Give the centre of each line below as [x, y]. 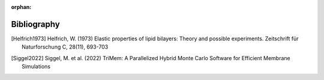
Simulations [36, 67]
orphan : [21, 7]
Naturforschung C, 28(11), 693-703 [65, 47]
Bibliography [35, 24]
